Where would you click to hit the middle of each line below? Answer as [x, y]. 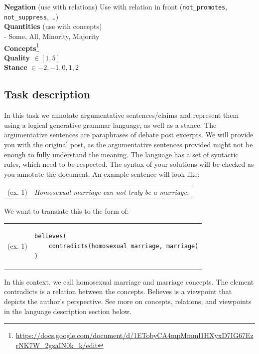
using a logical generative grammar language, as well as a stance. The [110, 125]
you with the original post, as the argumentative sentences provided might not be [129, 144]
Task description [47, 94]
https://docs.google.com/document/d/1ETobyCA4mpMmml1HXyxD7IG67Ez [134, 335]
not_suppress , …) [31, 16]
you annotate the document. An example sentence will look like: [102, 174]
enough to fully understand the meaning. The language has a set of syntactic [121, 154]
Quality [17, 57]
